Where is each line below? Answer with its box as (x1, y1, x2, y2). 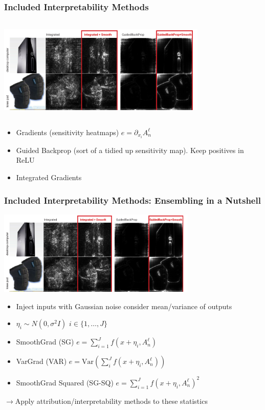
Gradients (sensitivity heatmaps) (16, 126, 119, 137)
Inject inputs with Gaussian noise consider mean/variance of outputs (16, 300, 232, 311)
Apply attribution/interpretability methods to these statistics (15, 395, 208, 406)
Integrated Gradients (16, 172, 82, 183)
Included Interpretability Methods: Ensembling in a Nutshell (4, 193, 261, 206)
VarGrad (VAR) (16, 356, 67, 366)
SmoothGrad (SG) (16, 336, 74, 347)
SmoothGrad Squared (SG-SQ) (16, 377, 114, 387)
